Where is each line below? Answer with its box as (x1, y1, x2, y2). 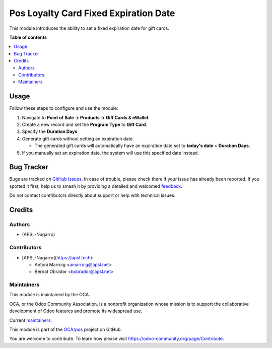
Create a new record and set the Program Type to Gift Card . (22, 121, 148, 127)
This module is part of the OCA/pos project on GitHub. (9, 326, 122, 332)
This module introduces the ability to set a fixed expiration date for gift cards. (9, 25, 170, 31)
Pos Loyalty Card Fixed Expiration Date (9, 8, 175, 19)
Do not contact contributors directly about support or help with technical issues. (9, 192, 176, 198)
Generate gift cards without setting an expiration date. (22, 135, 134, 142)
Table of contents (9, 34, 47, 40)
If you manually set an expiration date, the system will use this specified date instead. (22, 150, 199, 156)
